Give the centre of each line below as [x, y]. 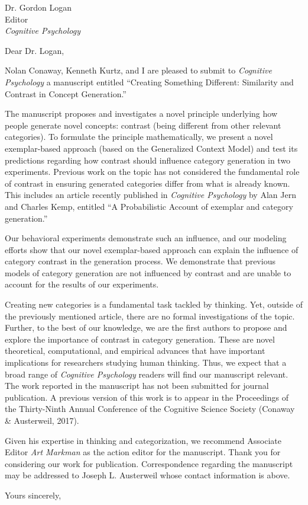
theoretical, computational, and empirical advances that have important [135, 351]
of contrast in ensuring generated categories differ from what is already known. [147, 183]
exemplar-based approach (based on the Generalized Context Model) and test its [151, 148]
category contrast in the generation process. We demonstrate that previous [140, 261]
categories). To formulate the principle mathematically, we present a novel [139, 137]
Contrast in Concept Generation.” [66, 93]
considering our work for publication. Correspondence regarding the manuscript [149, 463]
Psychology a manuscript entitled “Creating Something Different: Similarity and [149, 81]
